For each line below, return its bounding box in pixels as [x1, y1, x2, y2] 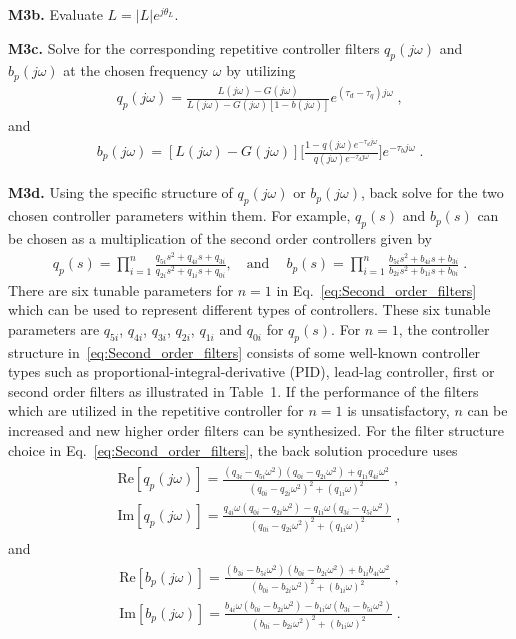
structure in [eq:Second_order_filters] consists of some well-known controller [8, 341, 481, 362]
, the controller [398, 318, 490, 339]
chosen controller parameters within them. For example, [8, 205, 351, 226]
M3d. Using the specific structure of [8, 182, 233, 203]
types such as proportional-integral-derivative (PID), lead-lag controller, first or [8, 361, 495, 382]
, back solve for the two [361, 182, 504, 203]
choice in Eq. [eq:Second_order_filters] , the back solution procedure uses [8, 439, 458, 460]
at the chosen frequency [63, 60, 209, 81]
